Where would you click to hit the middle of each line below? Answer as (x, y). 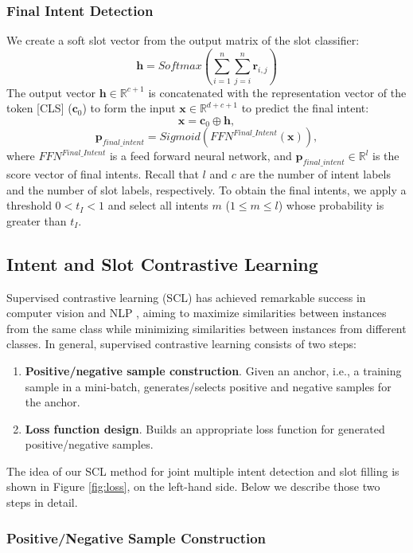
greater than (37, 220)
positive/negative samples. (89, 444)
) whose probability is (331, 205)
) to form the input (129, 108)
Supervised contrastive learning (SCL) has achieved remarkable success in (186, 297)
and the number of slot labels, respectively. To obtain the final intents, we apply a (206, 189)
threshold (29, 205)
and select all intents (158, 205)
